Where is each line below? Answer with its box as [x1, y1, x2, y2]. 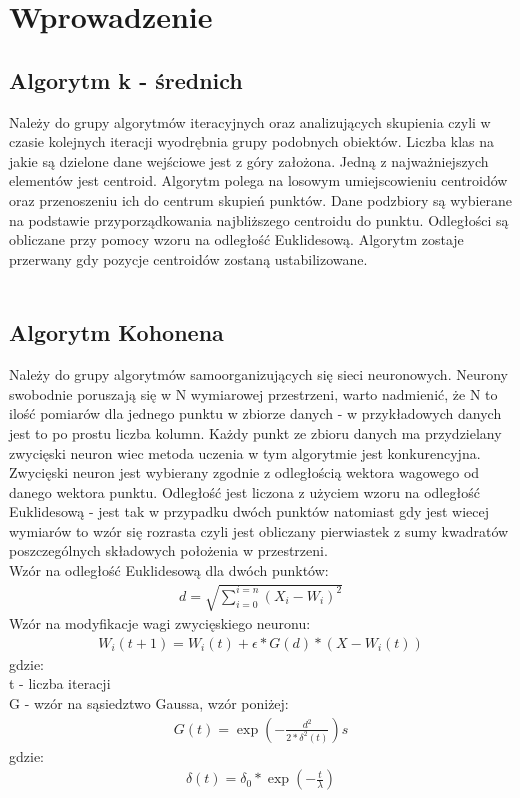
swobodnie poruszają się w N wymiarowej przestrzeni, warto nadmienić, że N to [9, 383, 498, 404]
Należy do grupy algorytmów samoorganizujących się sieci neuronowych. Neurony [9, 364, 508, 385]
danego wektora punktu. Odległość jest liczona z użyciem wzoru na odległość [9, 481, 480, 502]
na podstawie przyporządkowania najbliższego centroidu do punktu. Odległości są [9, 209, 509, 230]
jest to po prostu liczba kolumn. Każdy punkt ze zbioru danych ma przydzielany [9, 422, 502, 443]
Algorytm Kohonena [9, 317, 224, 348]
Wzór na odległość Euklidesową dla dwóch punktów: [9, 560, 329, 581]
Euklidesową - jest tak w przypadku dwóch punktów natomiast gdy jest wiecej [9, 501, 490, 522]
